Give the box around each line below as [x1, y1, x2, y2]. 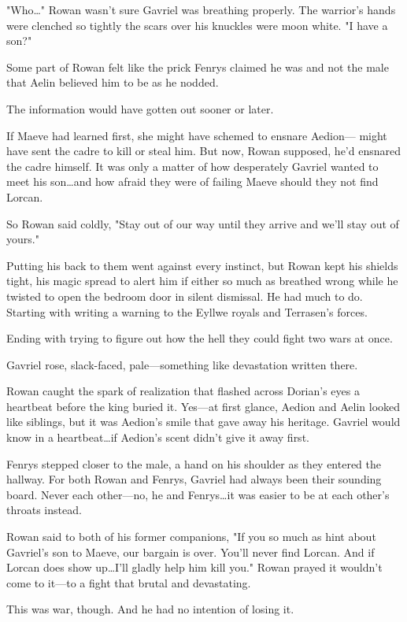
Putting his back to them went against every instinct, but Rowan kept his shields [6, 257, 398, 273]
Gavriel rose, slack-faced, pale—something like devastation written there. [6, 356, 358, 372]
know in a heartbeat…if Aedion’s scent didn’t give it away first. [6, 429, 309, 446]
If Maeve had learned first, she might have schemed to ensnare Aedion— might [6, 127, 387, 143]
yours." [6, 231, 39, 247]
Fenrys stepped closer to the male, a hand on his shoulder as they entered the [6, 455, 382, 472]
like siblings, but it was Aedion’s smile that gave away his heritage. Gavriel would [6, 413, 401, 430]
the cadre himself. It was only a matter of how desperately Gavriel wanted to [6, 157, 379, 174]
